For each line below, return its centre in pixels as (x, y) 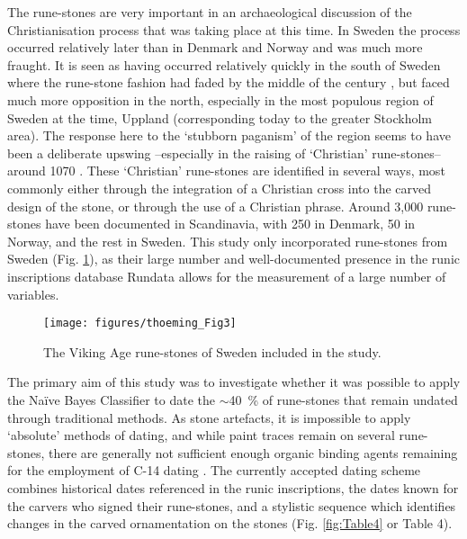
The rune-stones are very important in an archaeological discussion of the (210, 12)
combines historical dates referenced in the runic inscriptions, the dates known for (233, 487)
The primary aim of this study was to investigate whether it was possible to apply (234, 382)
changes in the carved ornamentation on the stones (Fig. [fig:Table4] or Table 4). (230, 523)
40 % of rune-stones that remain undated (343, 399)
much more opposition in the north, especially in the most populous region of (220, 99)
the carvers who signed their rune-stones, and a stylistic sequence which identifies (232, 505)
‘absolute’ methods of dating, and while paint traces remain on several (201, 435)
